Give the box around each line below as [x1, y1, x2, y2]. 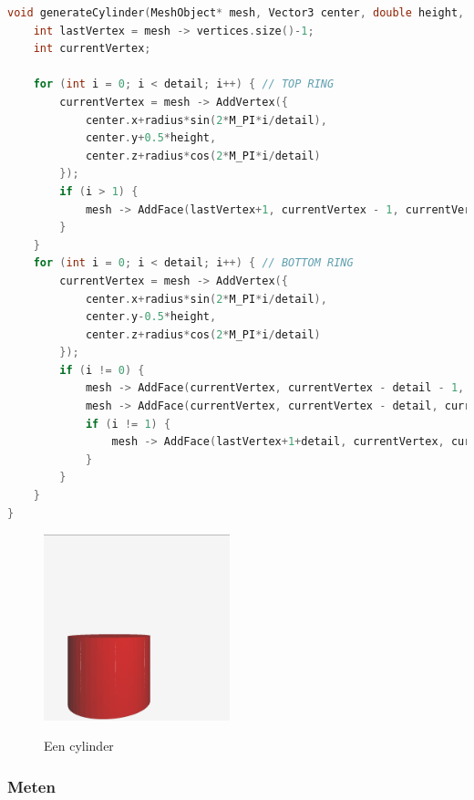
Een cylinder [44, 736, 114, 755]
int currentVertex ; [33, 42, 151, 56]
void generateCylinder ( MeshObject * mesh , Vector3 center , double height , [7, 6, 465, 19]
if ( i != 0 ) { [59, 363, 145, 377]
